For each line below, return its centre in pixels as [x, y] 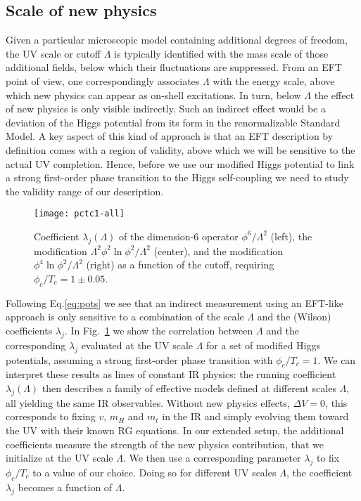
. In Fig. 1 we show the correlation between [159, 330]
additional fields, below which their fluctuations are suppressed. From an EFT [174, 67]
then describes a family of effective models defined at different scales [189, 388]
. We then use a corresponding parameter [212, 458]
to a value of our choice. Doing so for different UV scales [154, 472]
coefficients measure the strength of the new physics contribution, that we [165, 444]
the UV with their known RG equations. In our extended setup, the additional [175, 430]
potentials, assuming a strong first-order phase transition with [139, 359]
